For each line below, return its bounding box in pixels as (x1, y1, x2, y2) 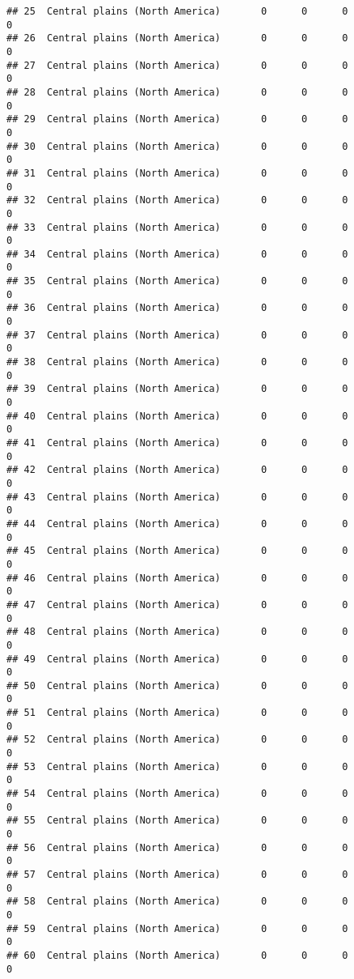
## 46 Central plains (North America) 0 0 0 (6, 572, 348, 584)
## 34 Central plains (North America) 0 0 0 (6, 248, 348, 260)
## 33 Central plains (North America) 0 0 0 (6, 221, 348, 233)
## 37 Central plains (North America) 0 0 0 (6, 329, 348, 341)
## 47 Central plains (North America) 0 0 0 (6, 598, 348, 611)
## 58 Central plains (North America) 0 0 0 (6, 896, 348, 908)
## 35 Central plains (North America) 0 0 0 (6, 275, 348, 287)
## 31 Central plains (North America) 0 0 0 (6, 167, 348, 179)
